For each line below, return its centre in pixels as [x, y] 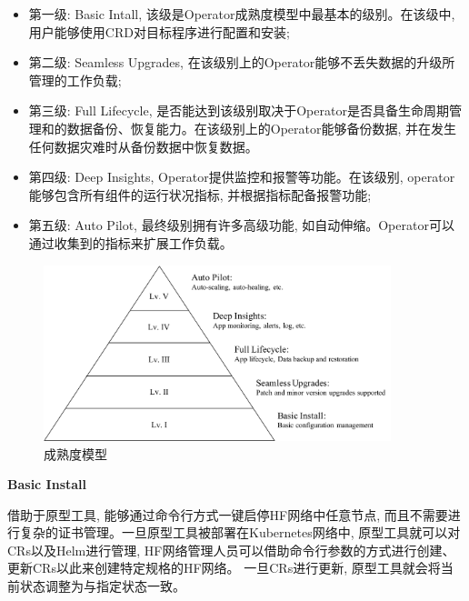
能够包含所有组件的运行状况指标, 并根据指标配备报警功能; [200, 194]
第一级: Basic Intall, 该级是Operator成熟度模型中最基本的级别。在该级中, [242, 14]
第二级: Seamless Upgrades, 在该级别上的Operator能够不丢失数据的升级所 [242, 62]
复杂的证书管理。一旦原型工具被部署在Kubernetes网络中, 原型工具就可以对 [240, 532]
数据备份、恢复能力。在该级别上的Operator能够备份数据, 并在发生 [262, 128]
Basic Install [47, 484]
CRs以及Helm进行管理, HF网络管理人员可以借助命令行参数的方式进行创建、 [231, 550]
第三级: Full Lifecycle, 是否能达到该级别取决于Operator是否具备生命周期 [239, 110]
